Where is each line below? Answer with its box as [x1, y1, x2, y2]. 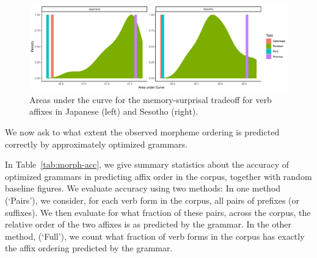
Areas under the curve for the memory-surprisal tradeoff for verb [29, 93, 272, 106]
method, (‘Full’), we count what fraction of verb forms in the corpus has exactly [5, 229, 305, 242]
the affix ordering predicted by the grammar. [5, 242, 173, 254]
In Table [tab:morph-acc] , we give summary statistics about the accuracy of [5, 158, 290, 171]
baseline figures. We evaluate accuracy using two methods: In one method [5, 182, 281, 195]
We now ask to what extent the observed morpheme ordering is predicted [5, 125, 280, 138]
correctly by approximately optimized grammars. [5, 137, 188, 150]
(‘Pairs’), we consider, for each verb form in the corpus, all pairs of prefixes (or [5, 193, 299, 206]
